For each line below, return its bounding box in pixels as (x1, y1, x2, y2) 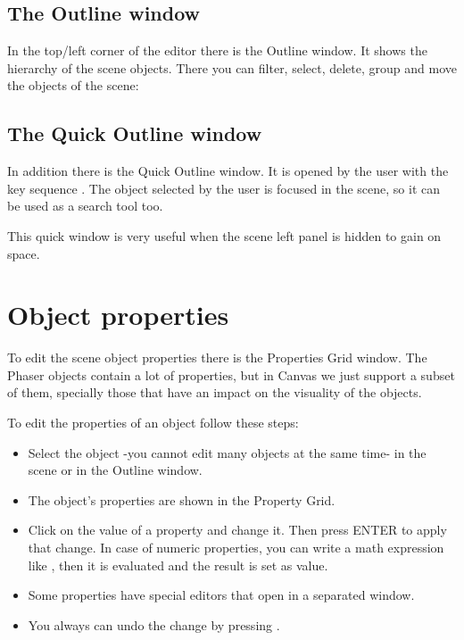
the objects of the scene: (7, 76, 139, 95)
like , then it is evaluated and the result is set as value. (28, 555, 328, 574)
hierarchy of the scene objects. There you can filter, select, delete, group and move (7, 58, 457, 77)
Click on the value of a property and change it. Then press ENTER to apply (28, 520, 447, 539)
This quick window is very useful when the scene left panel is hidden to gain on (7, 226, 442, 245)
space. (7, 244, 40, 262)
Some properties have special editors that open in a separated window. (28, 586, 415, 604)
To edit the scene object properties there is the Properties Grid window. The (7, 348, 427, 367)
